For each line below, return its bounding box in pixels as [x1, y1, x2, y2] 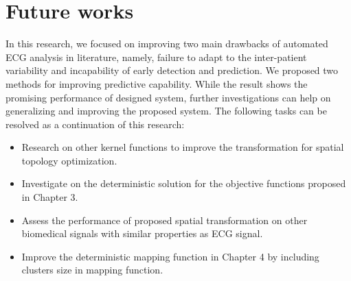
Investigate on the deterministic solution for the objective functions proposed [21, 176, 346, 191]
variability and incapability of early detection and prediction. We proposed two [5, 63, 339, 77]
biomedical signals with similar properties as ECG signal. [21, 226, 263, 241]
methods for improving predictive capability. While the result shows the [5, 76, 308, 90]
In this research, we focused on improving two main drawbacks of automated [5, 36, 328, 51]
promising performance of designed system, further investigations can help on [5, 90, 331, 104]
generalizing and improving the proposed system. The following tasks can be [5, 103, 327, 118]
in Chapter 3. [21, 190, 78, 204]
